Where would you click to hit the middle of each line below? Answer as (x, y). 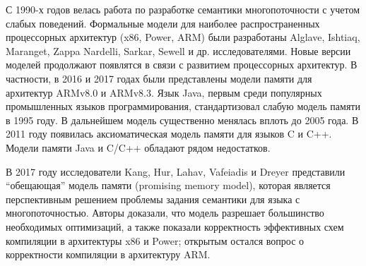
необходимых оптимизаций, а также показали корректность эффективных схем (175, 226)
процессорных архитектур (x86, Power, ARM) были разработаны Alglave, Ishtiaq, (183, 37)
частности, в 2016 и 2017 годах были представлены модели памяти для (159, 78)
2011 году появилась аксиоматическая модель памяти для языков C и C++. (169, 134)
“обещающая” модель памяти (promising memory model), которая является (168, 185)
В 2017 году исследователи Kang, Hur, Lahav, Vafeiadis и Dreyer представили (176, 171)
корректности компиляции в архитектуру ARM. (108, 254)
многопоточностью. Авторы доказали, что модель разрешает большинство (165, 213)
